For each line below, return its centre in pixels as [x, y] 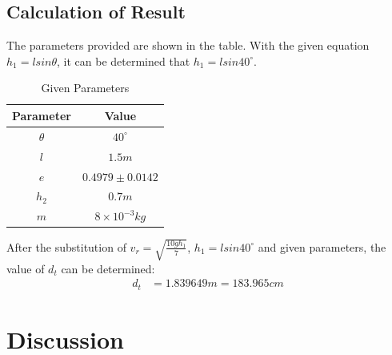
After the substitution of [66, 246]
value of [26, 268]
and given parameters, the [322, 246]
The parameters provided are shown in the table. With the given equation [188, 45]
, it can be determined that [124, 61]
